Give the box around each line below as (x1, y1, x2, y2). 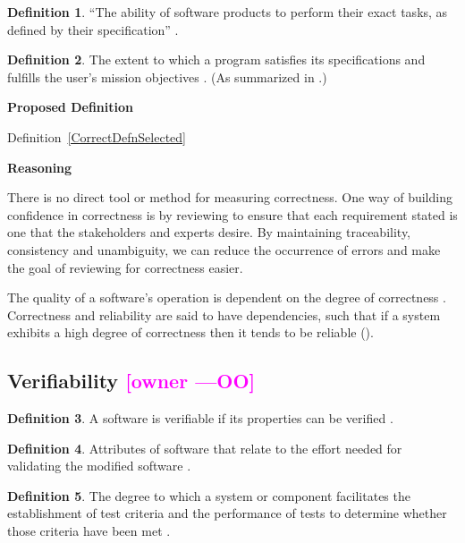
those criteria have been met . (7, 522, 171, 540)
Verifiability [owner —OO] (7, 367, 256, 395)
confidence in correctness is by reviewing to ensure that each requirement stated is (7, 205, 458, 224)
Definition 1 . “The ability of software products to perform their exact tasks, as (7, 3, 448, 21)
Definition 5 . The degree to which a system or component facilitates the (7, 486, 410, 505)
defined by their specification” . (7, 20, 179, 38)
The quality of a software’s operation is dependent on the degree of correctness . (7, 288, 446, 307)
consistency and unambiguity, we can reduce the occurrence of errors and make (7, 240, 441, 259)
